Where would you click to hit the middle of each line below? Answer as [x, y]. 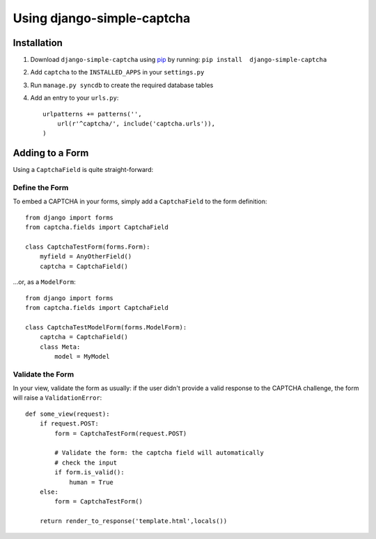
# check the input [86, 462]
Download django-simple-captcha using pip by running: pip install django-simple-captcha [179, 60]
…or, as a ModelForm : [44, 282]
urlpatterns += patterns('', [92, 114]
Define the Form [41, 188]
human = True [92, 482]
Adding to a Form [51, 153]
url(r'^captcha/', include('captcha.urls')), [136, 124]
